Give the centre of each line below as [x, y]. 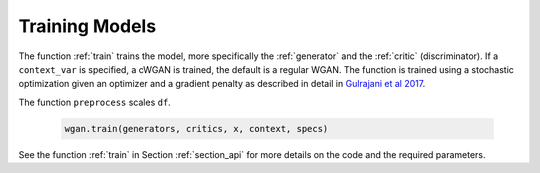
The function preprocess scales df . [95, 102]
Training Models [87, 26]
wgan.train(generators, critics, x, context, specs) [196, 128]
